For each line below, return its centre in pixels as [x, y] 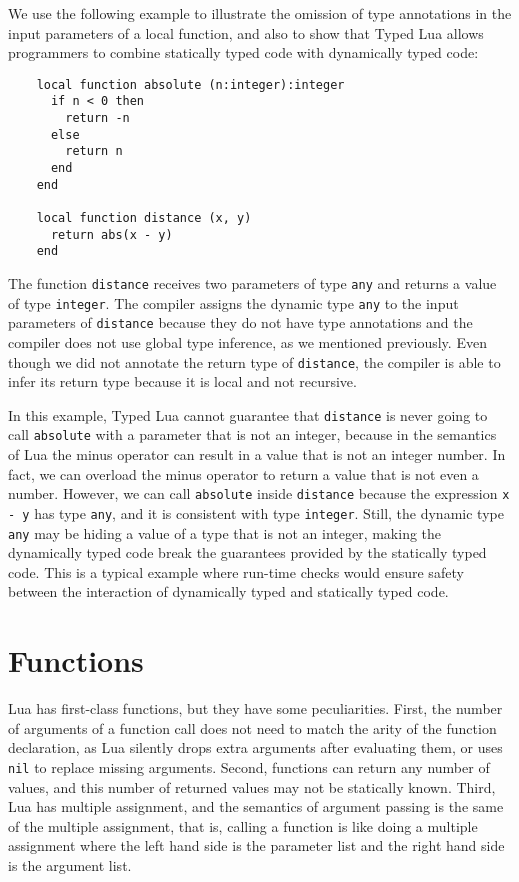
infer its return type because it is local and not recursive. [182, 381]
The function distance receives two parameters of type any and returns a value [252, 283]
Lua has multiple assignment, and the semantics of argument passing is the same [256, 806]
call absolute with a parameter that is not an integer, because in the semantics [252, 434]
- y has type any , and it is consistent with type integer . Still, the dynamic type [256, 512]
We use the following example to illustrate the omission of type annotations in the [260, 13]
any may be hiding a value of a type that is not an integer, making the [225, 532]
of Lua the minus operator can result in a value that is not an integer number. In [257, 454]
